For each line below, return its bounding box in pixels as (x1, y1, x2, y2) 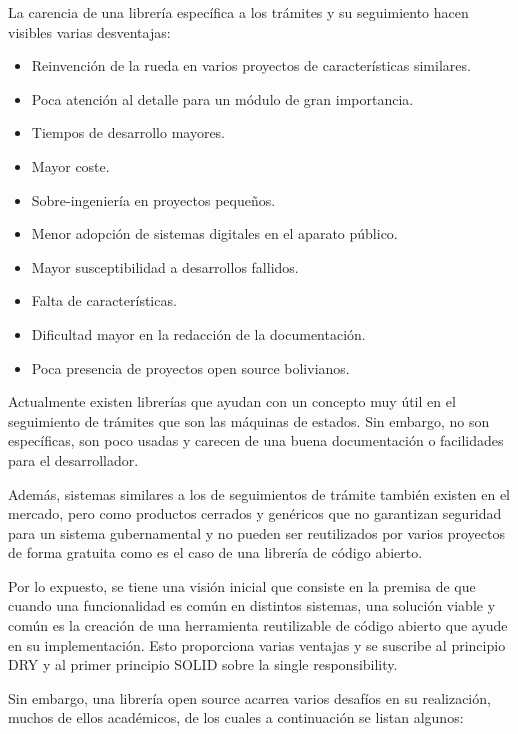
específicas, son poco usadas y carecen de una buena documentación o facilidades (8, 430, 504, 451)
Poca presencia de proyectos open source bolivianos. (31, 357, 350, 378)
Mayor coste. (31, 155, 110, 176)
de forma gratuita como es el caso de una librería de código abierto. (8, 542, 423, 563)
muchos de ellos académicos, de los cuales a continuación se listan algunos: (8, 707, 464, 728)
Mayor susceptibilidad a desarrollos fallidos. (31, 256, 299, 277)
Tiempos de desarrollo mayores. (31, 122, 226, 143)
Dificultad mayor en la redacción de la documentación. (31, 323, 366, 344)
